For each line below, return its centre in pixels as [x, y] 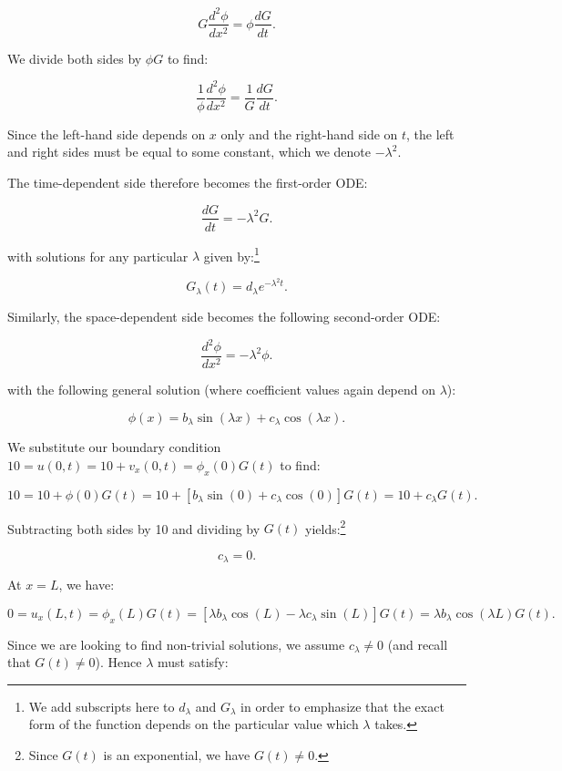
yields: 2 [326, 527]
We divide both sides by [75, 58]
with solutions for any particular [98, 256]
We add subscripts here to [102, 706]
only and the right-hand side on [309, 134]
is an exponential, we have [177, 754]
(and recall [418, 644]
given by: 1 [231, 254]
